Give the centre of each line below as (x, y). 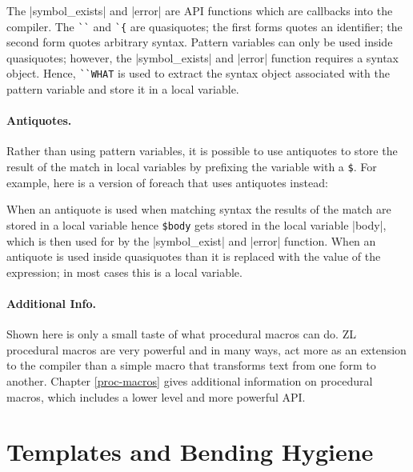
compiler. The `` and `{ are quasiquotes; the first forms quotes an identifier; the (204, 26)
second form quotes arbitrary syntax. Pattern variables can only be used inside (200, 42)
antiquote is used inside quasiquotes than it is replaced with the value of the (194, 256)
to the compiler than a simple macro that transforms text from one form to (191, 365)
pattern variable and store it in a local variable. (123, 89)
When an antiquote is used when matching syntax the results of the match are (199, 209)
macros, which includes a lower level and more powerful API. (156, 396)
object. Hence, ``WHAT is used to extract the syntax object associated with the (198, 73)
